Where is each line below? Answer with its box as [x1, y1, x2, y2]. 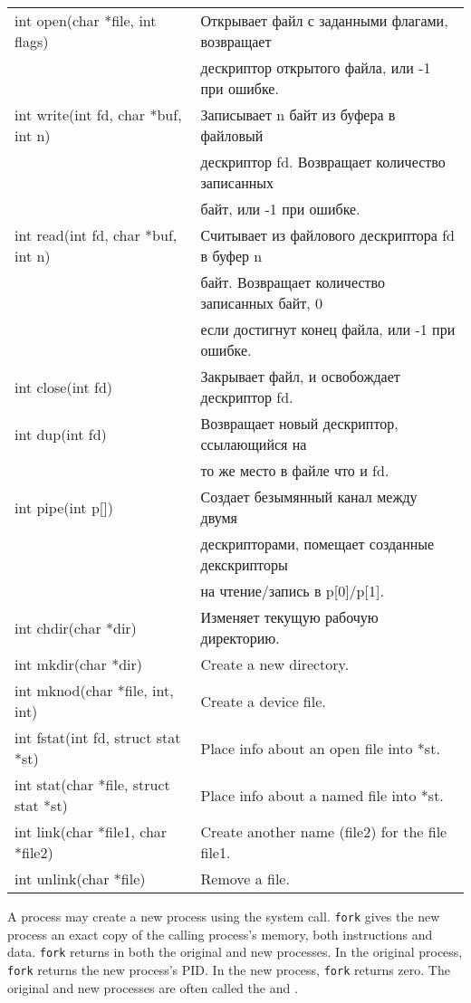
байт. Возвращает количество [200, 272, 385, 292]
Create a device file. [200, 690, 326, 712]
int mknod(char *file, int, [14, 680, 174, 701]
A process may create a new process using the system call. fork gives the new [7, 907, 440, 925]
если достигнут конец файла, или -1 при [200, 319, 456, 339]
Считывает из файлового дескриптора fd [200, 224, 455, 245]
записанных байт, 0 [200, 292, 323, 313]
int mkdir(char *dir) [14, 654, 143, 674]
